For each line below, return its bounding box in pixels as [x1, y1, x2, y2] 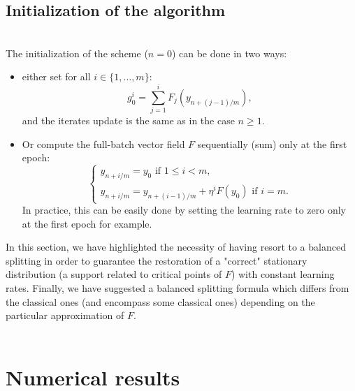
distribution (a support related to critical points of [6, 267, 222, 281]
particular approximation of [6, 308, 124, 323]
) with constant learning [231, 267, 335, 281]
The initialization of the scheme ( [6, 45, 148, 60]
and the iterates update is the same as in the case [22, 113, 235, 128]
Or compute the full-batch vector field [22, 136, 185, 151]
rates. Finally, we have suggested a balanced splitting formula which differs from [6, 281, 349, 295]
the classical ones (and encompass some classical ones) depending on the [6, 294, 315, 309]
